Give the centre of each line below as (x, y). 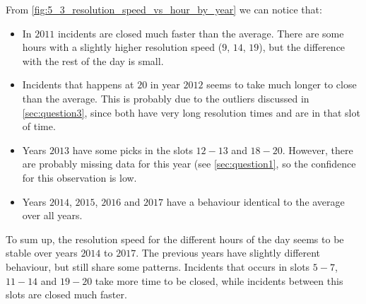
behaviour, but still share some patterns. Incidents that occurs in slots (158, 266)
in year (165, 84)
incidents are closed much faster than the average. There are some (201, 33)
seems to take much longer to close (282, 84)
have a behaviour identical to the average (255, 201)
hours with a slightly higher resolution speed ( (122, 47)
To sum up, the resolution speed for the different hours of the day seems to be (175, 239)
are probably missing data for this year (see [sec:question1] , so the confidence (189, 164)
